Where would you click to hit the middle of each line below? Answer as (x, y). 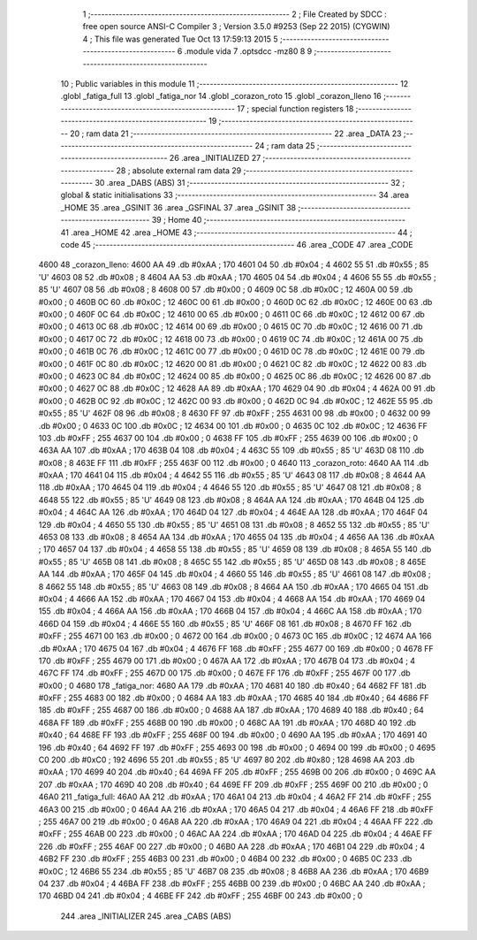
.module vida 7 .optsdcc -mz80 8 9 (248, 51)
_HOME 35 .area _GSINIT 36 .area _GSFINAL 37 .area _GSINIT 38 (178, 207)
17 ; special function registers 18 (295, 108)
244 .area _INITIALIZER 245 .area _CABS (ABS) (146, 916)
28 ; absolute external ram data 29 (179, 170)
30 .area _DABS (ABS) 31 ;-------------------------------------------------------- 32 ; (250, 183)
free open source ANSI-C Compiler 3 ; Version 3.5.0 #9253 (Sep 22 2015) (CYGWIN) (236, 27)
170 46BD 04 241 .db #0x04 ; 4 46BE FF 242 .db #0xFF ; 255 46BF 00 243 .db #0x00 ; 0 (201, 896)
